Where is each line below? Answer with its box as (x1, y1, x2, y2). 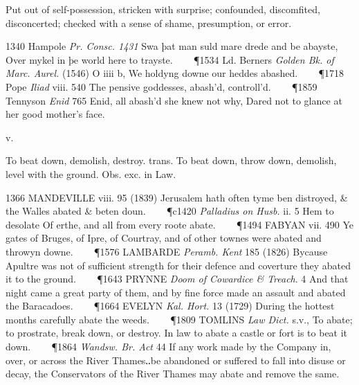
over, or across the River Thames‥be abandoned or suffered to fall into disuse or (6, 352, 346, 367)
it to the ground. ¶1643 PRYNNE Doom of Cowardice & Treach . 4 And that (6, 271, 349, 286)
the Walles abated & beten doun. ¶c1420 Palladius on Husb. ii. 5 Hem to (6, 204, 334, 218)
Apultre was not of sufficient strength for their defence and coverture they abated (6, 258, 351, 272)
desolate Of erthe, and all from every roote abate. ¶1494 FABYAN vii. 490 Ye (6, 217, 354, 231)
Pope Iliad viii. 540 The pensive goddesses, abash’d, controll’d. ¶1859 (6, 79, 317, 93)
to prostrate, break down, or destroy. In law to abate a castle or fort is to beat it (6, 325, 348, 340)
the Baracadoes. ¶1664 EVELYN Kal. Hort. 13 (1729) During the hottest (6, 298, 335, 313)
